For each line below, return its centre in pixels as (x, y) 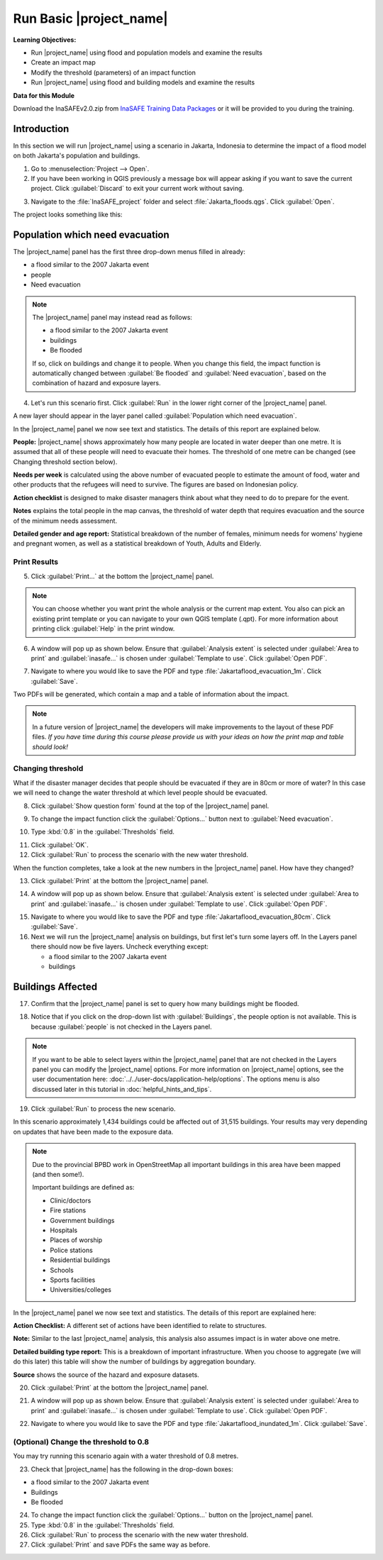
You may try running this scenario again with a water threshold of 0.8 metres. (126, 1456)
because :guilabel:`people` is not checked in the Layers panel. (121, 1027)
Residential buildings (80, 1260)
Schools (62, 1270)
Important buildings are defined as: (83, 1188)
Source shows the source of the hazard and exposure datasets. (106, 1374)
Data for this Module (44, 95)
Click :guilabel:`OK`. (60, 845)
